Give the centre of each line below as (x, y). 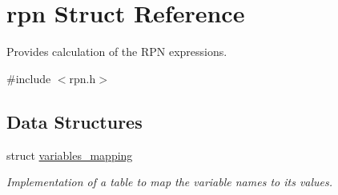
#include (29, 78)
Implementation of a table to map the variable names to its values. (170, 182)
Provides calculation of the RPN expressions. (117, 52)
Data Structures (74, 121)
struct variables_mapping (70, 155)
